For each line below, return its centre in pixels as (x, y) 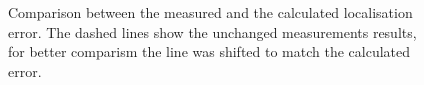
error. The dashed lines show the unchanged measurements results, (212, 31)
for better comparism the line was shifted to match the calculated (209, 51)
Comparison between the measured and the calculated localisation (210, 12)
